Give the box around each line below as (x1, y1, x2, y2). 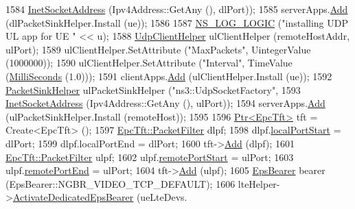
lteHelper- (238, 176, 280, 190)
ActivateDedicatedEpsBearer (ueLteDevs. (12, 190, 187, 204)
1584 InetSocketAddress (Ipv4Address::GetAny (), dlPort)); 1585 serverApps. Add (5, 2, 348, 16)
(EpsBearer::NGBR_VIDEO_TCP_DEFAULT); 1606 (5, 176, 236, 190)
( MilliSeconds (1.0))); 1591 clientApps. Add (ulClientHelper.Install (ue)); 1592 (5, 69, 332, 83)
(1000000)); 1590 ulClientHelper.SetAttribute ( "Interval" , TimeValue (5, 56, 293, 70)
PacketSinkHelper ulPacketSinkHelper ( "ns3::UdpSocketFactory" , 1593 (5, 82, 301, 97)
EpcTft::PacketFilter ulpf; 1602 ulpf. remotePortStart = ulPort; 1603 (5, 149, 294, 164)
